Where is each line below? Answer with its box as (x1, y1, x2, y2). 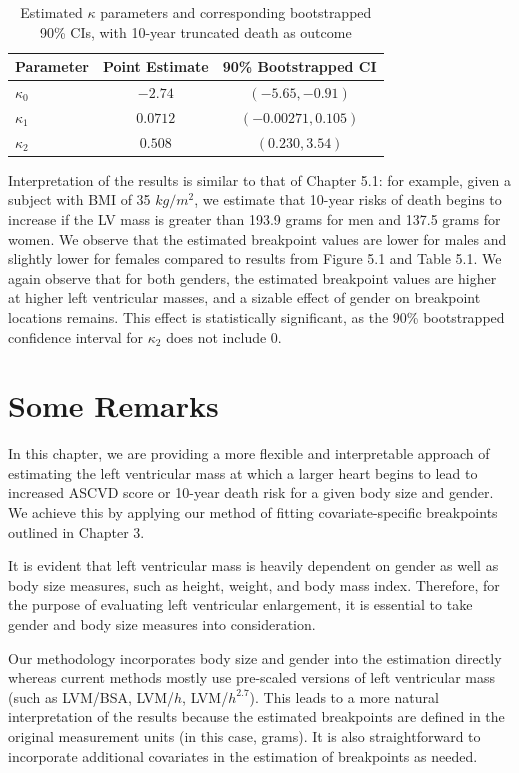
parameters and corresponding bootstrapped (100, 2, 372, 22)
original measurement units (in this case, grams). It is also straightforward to (8, 726, 481, 746)
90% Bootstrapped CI (222, 56, 377, 77)
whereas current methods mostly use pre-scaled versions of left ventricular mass (8, 667, 496, 688)
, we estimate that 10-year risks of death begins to (194, 189, 502, 210)
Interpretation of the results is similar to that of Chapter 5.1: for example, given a (8, 169, 511, 190)
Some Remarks (8, 385, 219, 426)
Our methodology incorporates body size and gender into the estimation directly (8, 647, 502, 668)
